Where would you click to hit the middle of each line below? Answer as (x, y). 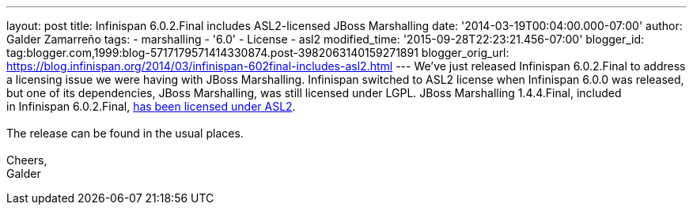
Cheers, (27, 160)
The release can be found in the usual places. (125, 133)
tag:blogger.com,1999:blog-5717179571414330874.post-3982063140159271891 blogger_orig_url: (258, 53)
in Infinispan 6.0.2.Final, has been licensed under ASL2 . (151, 106)
